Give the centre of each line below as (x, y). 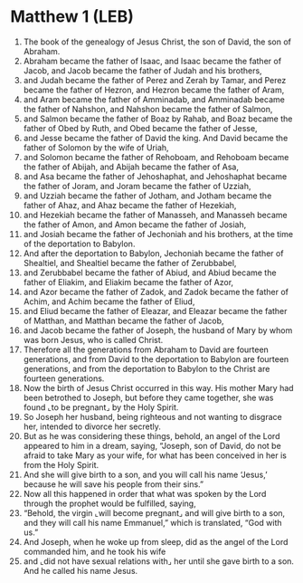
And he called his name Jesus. (80, 570)
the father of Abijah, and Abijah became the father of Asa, (131, 167)
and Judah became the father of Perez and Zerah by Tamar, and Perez (155, 80)
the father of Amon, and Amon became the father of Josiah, (135, 225)
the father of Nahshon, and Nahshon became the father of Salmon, (148, 109)
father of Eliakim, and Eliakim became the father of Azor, (128, 282)
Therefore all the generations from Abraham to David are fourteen (146, 349)
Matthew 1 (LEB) (72, 17)
